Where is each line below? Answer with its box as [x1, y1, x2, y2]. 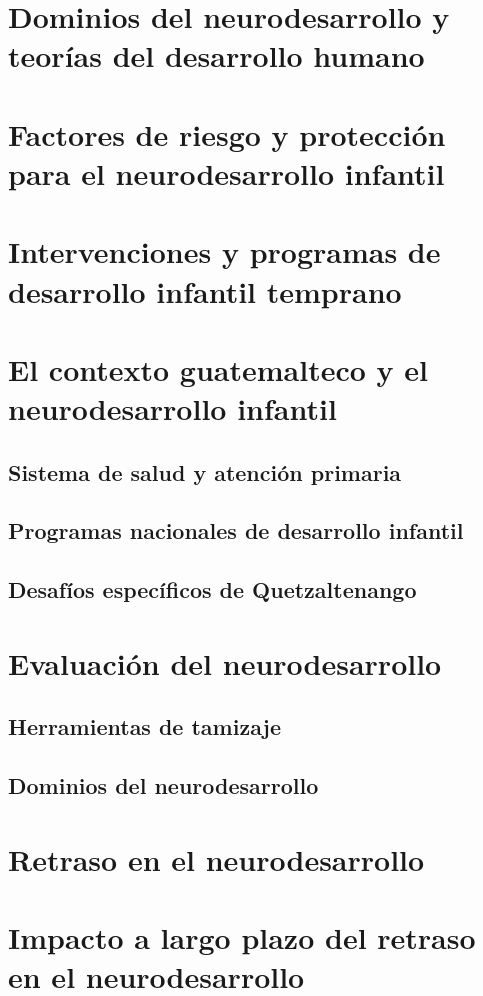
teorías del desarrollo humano [8, 35, 425, 76]
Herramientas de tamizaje [8, 711, 281, 742]
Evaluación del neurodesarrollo [8, 642, 442, 683]
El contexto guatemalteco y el [8, 348, 428, 389]
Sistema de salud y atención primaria [8, 456, 402, 487]
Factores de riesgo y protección [8, 113, 446, 154]
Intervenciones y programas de [8, 231, 441, 272]
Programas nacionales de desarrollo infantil [8, 515, 464, 546]
